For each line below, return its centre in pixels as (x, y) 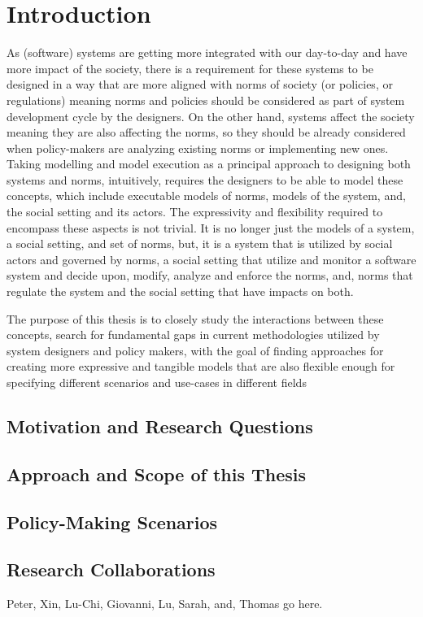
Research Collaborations (111, 569)
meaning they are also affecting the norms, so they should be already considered (206, 132)
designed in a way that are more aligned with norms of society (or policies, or (200, 84)
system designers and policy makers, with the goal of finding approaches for (195, 350)
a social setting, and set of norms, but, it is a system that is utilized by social (200, 243)
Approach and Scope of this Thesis (157, 474)
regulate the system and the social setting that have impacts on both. (180, 291)
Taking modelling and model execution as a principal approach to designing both (209, 164)
